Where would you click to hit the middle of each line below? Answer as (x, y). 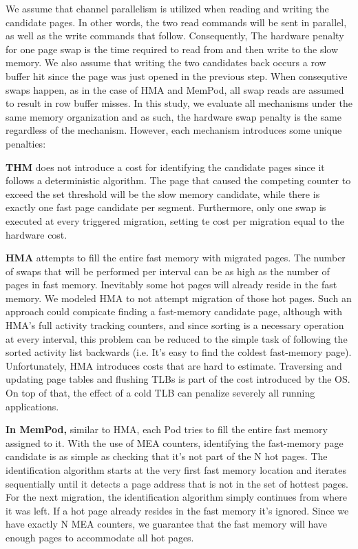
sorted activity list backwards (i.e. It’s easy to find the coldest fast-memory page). (179, 352)
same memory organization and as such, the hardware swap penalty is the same (173, 116)
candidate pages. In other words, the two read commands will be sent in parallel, (176, 22)
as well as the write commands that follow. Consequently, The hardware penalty (175, 36)
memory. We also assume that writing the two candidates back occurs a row (166, 62)
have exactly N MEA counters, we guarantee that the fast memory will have (167, 524)
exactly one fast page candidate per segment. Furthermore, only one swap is (166, 207)
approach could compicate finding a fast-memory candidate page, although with (174, 311)
